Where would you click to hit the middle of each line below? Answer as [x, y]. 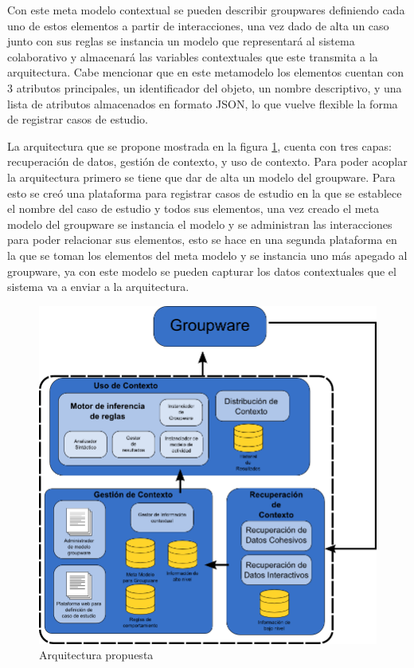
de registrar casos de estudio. [78, 119]
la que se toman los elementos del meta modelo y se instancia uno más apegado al [207, 255]
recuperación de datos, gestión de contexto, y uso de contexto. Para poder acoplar [207, 161]
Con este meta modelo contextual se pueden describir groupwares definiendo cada [206, 10]
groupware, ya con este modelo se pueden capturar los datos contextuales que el [202, 271]
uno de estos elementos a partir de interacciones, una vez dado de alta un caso [198, 25]
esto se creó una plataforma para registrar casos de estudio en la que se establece [205, 193]
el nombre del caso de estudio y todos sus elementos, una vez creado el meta [193, 208]
